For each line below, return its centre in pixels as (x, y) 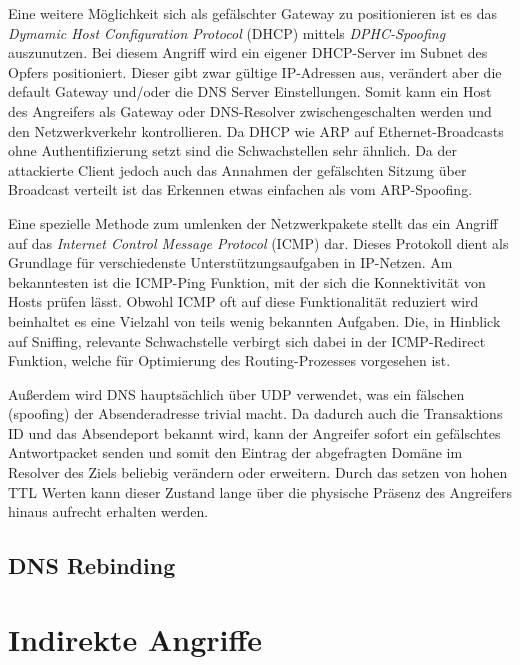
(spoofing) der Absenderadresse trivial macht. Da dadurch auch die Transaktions (255, 413)
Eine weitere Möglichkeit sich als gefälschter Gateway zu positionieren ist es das (252, 13)
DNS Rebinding (92, 565)
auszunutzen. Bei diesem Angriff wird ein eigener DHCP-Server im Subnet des (248, 52)
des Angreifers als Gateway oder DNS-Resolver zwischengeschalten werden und (250, 110)
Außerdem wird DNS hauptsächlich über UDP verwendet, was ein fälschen (236, 393)
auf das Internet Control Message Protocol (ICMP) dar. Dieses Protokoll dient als (258, 242)
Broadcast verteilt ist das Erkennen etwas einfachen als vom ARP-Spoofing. (240, 189)
